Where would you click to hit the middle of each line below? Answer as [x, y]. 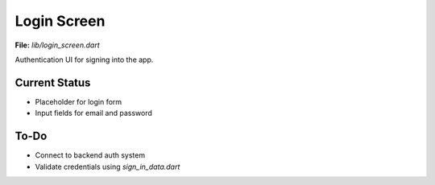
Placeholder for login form [79, 101]
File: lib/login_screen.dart [57, 45]
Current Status [53, 82]
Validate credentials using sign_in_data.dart [108, 166]
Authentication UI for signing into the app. [84, 60]
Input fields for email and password [94, 113]
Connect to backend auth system [90, 155]
